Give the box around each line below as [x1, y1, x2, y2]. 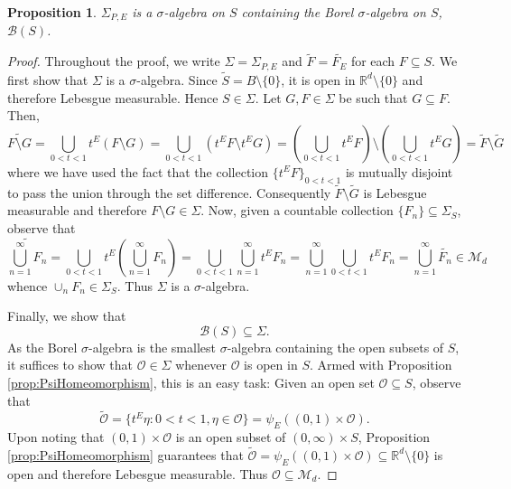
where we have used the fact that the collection [7, 162, 269, 181]
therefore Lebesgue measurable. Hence [7, 88, 218, 107]
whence [7, 276, 48, 295]
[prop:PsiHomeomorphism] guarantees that [7, 445, 244, 464]
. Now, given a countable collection [200, 201, 394, 220]
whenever [175, 355, 227, 374]
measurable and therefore [7, 201, 147, 220]
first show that [7, 70, 88, 89]
